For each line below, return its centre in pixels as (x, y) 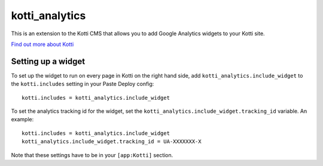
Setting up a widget (48, 61)
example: (22, 119)
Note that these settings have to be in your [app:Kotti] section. (92, 155)
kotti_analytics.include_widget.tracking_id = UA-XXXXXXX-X (112, 142)
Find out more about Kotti (42, 44)
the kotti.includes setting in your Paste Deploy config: (83, 84)
